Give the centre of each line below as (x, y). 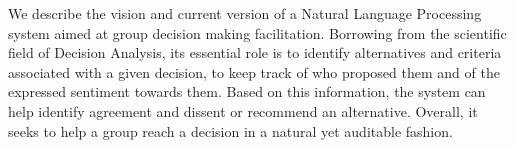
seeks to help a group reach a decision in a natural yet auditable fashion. (230, 130)
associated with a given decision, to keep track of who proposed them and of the (254, 71)
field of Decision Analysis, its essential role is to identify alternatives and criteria (255, 52)
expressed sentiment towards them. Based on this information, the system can (247, 91)
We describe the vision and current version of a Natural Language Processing (245, 13)
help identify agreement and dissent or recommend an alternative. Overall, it (243, 110)
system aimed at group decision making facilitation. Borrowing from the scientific (257, 32)
